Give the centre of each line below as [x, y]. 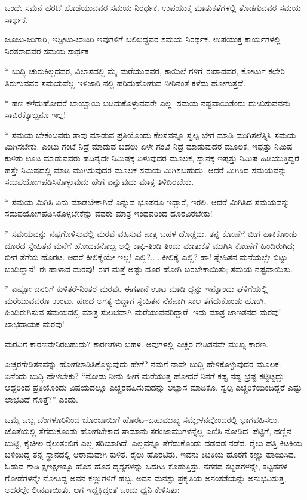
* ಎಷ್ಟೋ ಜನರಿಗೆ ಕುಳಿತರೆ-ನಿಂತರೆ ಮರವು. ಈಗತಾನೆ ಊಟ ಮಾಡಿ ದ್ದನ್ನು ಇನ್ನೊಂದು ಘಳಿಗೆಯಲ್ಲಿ [136, 289]
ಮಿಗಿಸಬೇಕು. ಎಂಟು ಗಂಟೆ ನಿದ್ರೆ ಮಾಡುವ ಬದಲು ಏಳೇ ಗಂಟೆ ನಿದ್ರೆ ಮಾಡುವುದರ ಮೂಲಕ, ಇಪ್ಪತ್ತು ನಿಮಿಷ [149, 146]
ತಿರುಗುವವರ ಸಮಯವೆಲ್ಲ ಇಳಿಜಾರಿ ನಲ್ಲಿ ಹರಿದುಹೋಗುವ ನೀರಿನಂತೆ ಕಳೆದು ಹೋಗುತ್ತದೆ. [125, 82]
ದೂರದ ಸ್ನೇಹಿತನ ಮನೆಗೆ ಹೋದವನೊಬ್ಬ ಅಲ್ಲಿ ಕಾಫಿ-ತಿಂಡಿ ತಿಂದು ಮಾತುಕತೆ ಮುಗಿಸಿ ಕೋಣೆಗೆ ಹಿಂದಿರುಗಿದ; [150, 245]
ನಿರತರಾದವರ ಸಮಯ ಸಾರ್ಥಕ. [48, 51]
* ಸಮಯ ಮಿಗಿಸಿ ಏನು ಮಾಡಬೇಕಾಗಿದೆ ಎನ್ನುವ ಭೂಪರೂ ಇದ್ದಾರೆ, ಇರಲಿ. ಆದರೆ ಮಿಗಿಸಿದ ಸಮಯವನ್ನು [148, 201]
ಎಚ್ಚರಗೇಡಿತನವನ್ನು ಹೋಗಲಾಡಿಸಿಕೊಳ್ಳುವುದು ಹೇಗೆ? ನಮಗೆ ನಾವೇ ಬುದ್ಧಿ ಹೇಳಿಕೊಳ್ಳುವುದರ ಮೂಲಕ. [143, 364]
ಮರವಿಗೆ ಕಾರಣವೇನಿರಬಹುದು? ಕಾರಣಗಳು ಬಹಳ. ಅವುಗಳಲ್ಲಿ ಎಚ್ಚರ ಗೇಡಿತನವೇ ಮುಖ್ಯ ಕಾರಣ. [136, 344]
